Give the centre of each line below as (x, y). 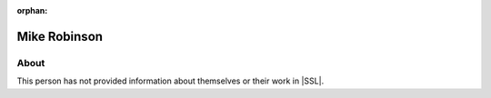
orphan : (32, 10)
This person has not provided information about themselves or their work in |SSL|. (170, 81)
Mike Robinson (60, 36)
